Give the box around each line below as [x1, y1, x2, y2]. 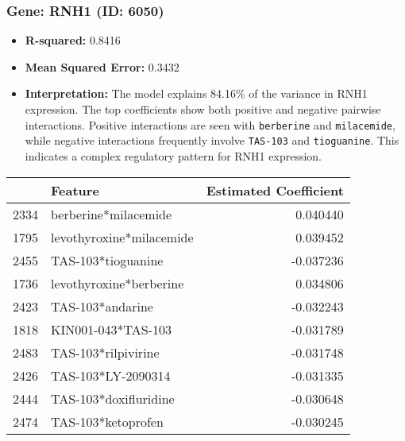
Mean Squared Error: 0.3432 [25, 58, 179, 75]
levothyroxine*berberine [51, 273, 184, 292]
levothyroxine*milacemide [51, 227, 194, 246]
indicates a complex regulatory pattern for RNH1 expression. [25, 147, 322, 164]
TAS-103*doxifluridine [51, 389, 175, 408]
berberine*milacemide [51, 204, 172, 223]
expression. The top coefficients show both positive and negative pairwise [25, 101, 381, 117]
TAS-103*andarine [51, 296, 153, 315]
